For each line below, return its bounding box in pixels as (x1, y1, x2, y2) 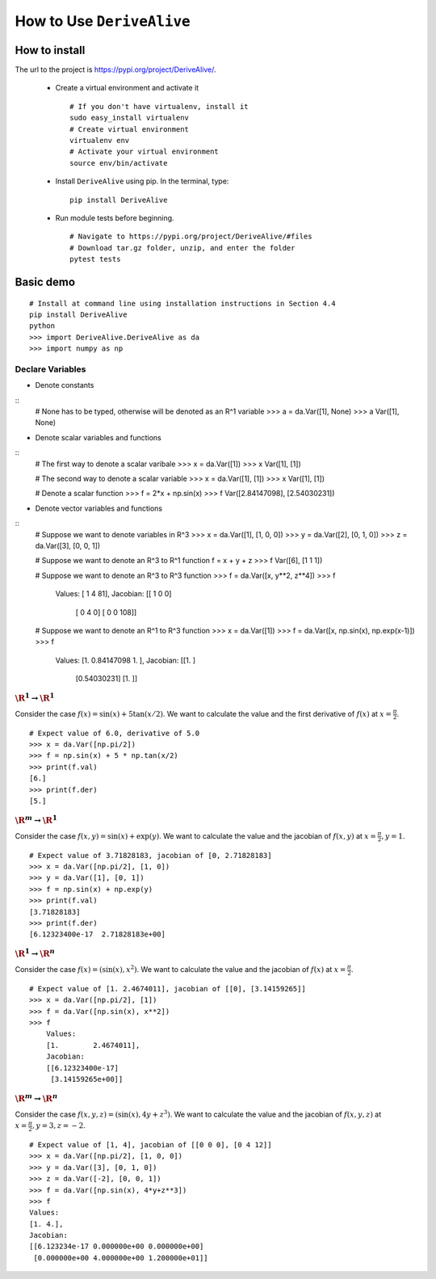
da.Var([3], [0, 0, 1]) (35, 541, 101, 550)
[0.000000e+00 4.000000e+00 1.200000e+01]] (33, 1253, 209, 1262)
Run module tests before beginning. (55, 212, 174, 222)
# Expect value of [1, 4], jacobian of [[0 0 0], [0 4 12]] (29, 1140, 272, 1149)
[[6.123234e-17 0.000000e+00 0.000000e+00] (29, 1242, 204, 1252)
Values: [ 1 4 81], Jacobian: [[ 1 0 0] (55, 589, 172, 599)
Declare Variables (15, 364, 86, 375)
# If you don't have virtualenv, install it (69, 102, 249, 111)
